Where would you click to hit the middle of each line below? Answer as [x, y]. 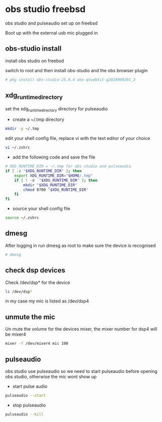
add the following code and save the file [54, 157]
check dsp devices [35, 270]
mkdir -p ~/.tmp [22, 129]
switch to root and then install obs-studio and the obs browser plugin [76, 70]
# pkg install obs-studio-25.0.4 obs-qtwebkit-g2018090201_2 [70, 80]
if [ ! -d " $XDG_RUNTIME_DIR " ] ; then [56, 180]
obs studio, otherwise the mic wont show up [51, 376]
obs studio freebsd [45, 9]
